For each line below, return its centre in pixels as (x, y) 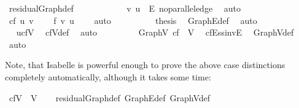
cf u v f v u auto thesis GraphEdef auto (133, 20)
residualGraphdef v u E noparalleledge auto (125, 8)
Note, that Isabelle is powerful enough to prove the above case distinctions (145, 65)
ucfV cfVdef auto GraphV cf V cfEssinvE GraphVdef (155, 32)
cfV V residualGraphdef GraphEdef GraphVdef (110, 97)
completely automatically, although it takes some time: (108, 76)
